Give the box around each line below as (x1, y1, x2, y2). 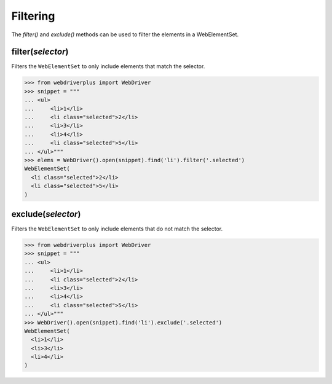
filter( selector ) (11, 47, 69, 57)
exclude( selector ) (11, 209, 81, 219)
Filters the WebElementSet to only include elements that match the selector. (11, 63, 205, 70)
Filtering (11, 9, 55, 23)
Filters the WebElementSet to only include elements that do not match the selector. (11, 225, 223, 233)
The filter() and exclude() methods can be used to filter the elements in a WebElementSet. (11, 31, 239, 38)
